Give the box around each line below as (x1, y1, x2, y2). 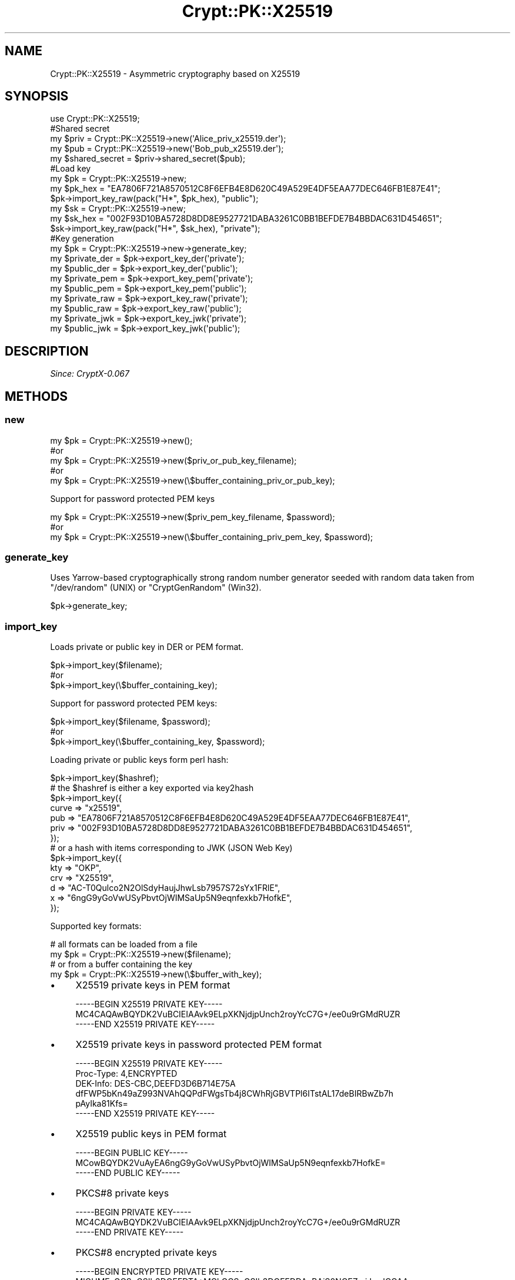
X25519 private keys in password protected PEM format (75, 1038, 322, 1050)
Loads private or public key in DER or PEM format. (50, 642, 243, 652)
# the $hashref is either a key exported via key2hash (50, 783, 254, 793)
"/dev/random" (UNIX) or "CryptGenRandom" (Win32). (50, 582, 262, 593)
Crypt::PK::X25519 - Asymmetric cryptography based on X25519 (50, 68, 300, 79)
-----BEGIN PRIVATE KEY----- (75, 1207, 192, 1217)
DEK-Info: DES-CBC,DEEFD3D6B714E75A (75, 1078, 236, 1088)
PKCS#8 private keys (75, 1187, 169, 1199)
